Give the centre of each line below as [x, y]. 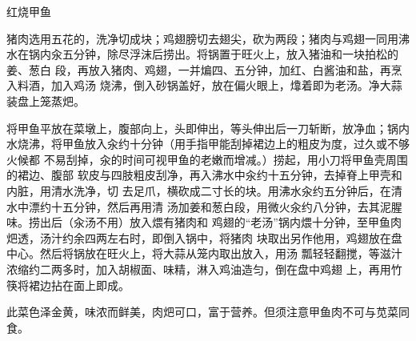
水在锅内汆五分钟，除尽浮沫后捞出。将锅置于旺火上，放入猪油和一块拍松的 [202, 54]
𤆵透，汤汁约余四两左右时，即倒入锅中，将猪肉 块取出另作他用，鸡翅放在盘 [204, 237]
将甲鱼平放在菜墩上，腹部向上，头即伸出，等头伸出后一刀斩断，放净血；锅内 [208, 128]
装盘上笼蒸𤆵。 [46, 100]
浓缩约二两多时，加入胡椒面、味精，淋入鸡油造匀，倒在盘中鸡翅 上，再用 [199, 269]
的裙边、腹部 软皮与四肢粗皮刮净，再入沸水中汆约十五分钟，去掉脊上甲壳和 [204, 175]
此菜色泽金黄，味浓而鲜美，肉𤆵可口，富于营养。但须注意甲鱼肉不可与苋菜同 [208, 312]
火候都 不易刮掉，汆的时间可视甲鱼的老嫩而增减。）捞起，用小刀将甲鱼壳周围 [207, 159]
